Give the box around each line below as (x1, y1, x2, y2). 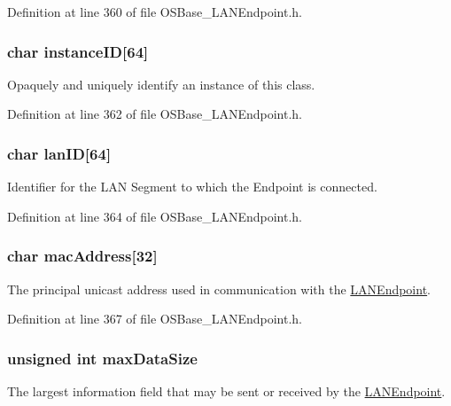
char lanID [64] (7, 142, 112, 164)
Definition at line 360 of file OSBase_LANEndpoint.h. (7, 3, 303, 20)
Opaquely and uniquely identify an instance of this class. (7, 74, 315, 93)
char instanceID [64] (7, 40, 149, 62)
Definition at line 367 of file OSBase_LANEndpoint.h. (7, 309, 303, 328)
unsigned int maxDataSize (7, 347, 198, 369)
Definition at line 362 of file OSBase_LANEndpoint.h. (7, 105, 303, 123)
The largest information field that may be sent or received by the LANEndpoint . (7, 382, 446, 401)
